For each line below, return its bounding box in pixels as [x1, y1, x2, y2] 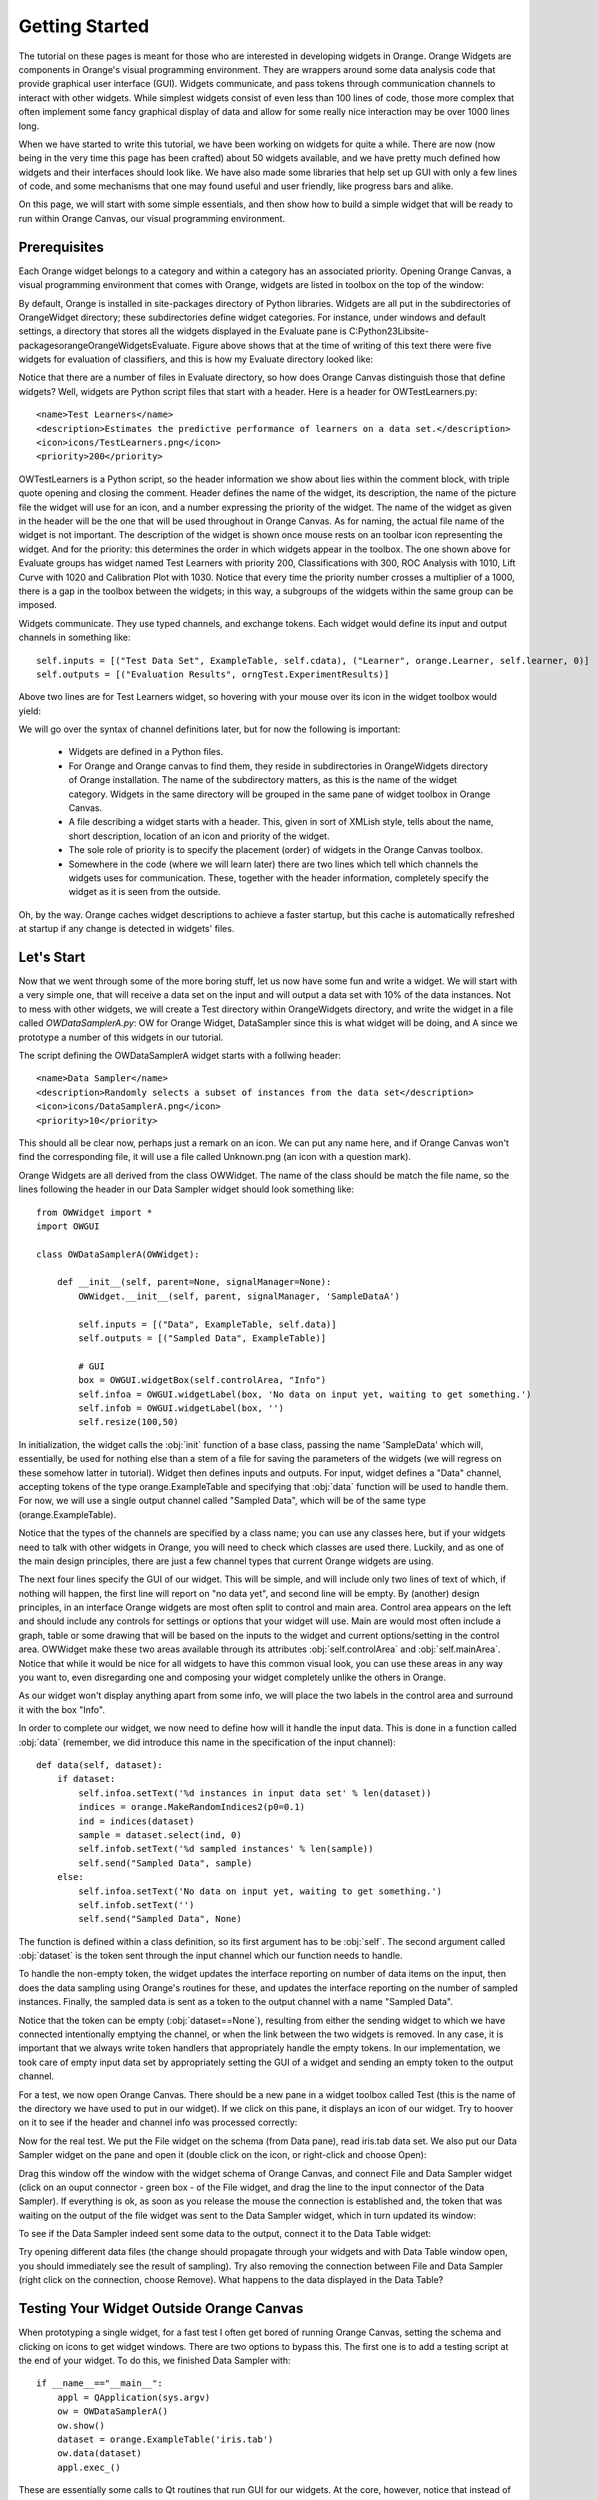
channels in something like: [18, 631, 131, 644]
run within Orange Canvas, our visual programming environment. [18, 212, 285, 224]
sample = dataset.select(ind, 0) [78, 1829, 242, 1840]
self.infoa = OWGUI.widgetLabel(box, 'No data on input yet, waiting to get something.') [78, 1388, 532, 1400]
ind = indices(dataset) [78, 1815, 195, 1827]
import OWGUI [36, 1220, 100, 1232]
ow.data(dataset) [56, 2448, 142, 2459]
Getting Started [18, 15, 150, 37]
